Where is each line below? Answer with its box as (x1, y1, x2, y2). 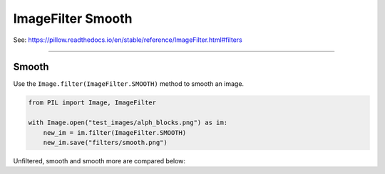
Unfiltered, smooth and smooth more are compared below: (13, 156, 185, 165)
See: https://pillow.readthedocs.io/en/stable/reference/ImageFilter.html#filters (13, 36, 242, 44)
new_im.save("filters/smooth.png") (43, 138, 168, 146)
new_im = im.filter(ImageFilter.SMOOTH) (43, 129, 187, 136)
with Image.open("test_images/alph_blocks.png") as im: (28, 119, 228, 127)
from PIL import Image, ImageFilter (28, 99, 157, 107)
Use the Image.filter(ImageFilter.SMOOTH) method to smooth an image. (13, 80, 245, 88)
